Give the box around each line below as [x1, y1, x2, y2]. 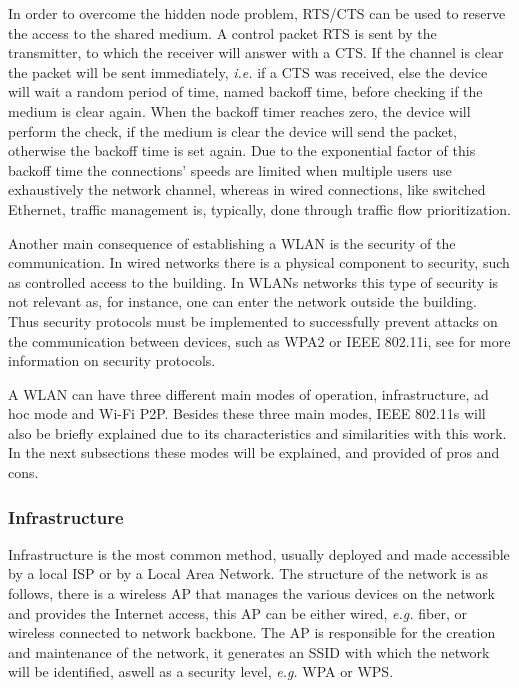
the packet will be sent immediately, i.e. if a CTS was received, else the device [8, 61, 488, 82]
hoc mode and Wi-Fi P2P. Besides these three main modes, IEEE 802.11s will [8, 403, 486, 424]
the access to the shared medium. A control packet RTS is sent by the [8, 22, 437, 43]
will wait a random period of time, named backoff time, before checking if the [8, 81, 483, 102]
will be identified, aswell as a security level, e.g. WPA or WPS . [8, 661, 394, 682]
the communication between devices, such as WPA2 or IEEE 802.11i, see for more [8, 330, 511, 351]
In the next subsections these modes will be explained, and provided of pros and [8, 442, 500, 463]
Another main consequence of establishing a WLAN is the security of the [8, 232, 456, 253]
